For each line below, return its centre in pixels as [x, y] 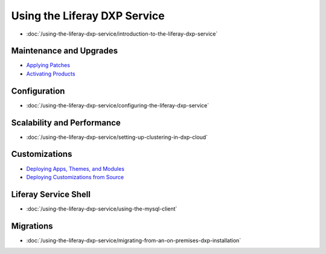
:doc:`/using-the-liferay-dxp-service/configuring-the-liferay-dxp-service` [118, 105]
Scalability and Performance [66, 123]
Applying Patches [48, 65]
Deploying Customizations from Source [75, 177]
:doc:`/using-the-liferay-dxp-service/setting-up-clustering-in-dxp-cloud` [117, 137]
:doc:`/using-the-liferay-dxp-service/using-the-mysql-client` [102, 209]
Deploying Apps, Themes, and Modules [75, 168]
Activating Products [51, 74]
